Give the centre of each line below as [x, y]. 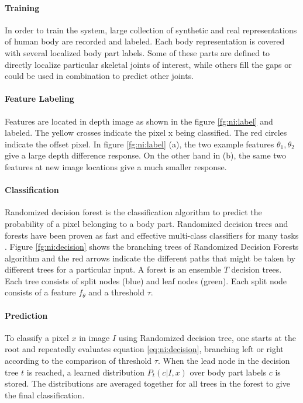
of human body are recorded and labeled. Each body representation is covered [145, 41]
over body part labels [228, 372]
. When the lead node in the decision [224, 361]
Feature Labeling [39, 99]
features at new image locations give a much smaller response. [116, 166]
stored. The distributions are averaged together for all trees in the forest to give [147, 383]
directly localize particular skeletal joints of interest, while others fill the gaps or [148, 64]
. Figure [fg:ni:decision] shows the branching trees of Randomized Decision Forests [152, 247]
